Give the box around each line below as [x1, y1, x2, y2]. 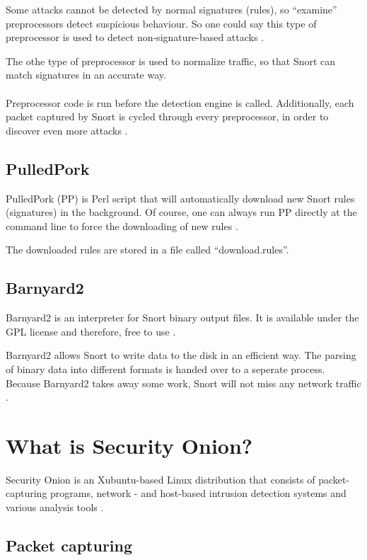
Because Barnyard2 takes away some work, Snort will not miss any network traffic [6, 375, 361, 390]
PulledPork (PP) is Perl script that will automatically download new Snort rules [6, 190, 355, 205]
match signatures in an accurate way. [6, 67, 166, 82]
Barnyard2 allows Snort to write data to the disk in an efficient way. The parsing [6, 348, 356, 362]
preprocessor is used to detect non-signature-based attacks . [6, 30, 264, 45]
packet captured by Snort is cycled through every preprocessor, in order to [6, 109, 329, 124]
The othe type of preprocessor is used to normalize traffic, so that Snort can [6, 53, 336, 68]
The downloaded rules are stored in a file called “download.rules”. [6, 242, 289, 257]
